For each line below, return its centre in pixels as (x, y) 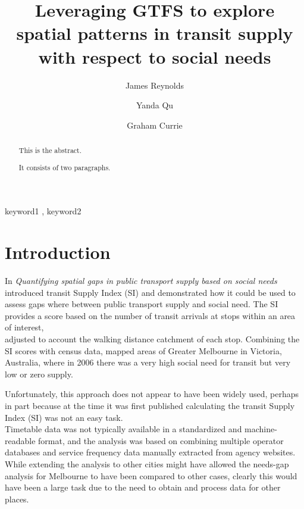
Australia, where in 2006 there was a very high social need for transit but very (148, 362)
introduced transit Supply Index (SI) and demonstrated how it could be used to (150, 292)
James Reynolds (155, 85)
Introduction (58, 252)
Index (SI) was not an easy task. (64, 417)
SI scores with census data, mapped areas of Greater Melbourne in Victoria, (143, 350)
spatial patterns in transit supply (155, 33)
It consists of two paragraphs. (65, 167)
